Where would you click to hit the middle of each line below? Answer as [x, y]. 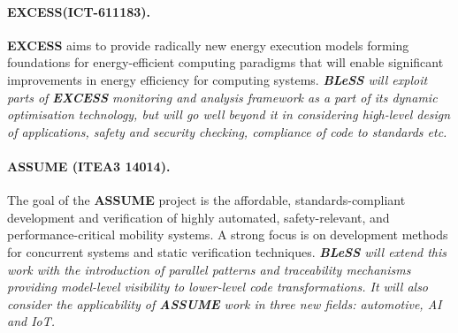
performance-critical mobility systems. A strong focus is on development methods [228, 235]
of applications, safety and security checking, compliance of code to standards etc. [227, 131]
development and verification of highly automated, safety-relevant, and [198, 217]
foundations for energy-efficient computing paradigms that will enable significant [225, 62]
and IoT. [31, 321]
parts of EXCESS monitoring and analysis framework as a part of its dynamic [222, 97]
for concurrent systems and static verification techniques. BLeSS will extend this [227, 251]
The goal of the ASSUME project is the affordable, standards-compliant [206, 200]
